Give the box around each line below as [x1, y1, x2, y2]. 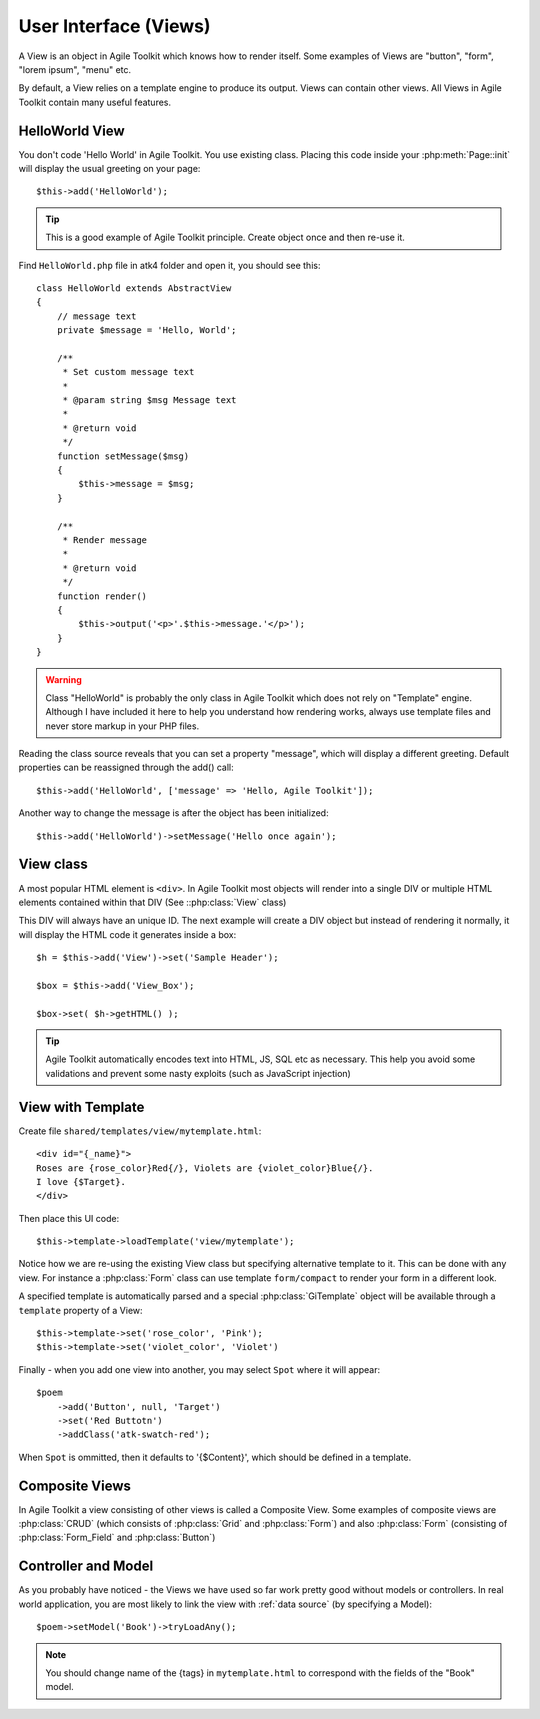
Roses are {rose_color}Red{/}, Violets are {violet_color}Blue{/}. [36, 1162, 374, 1174]
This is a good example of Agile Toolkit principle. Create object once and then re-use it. [45, 231, 405, 244]
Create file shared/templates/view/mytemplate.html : [18, 1125, 262, 1137]
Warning [45, 673, 82, 685]
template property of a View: [18, 1304, 144, 1316]
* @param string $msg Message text [62, 395, 237, 406]
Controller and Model [18, 1558, 154, 1575]
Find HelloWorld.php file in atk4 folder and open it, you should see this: [18, 259, 321, 271]
